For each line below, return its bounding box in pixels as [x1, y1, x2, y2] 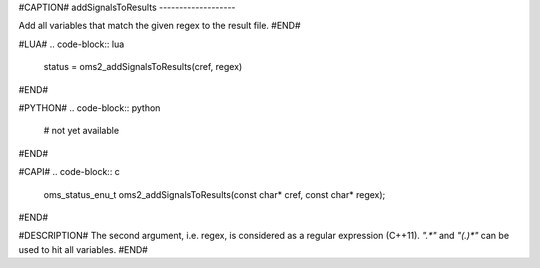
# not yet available [43, 125, 120, 137]
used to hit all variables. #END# [18, 243, 149, 255]
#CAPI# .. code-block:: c [18, 166, 120, 178]
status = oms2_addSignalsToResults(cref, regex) [43, 61, 243, 73]
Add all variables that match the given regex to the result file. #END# [18, 20, 301, 32]
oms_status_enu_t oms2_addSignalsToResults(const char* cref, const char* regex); [43, 188, 386, 200]
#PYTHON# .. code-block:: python [18, 101, 161, 114]
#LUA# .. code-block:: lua [18, 38, 125, 50]
